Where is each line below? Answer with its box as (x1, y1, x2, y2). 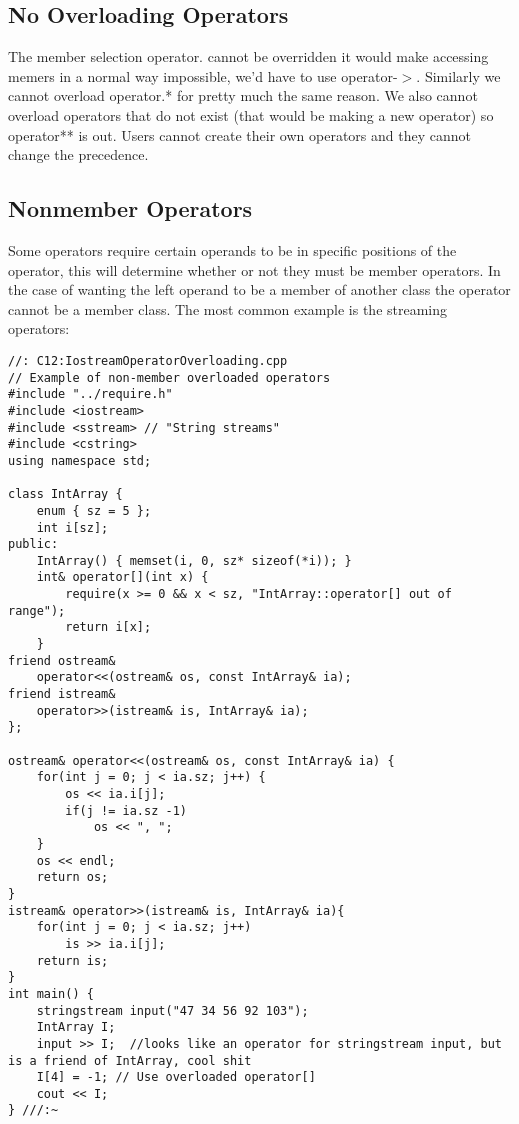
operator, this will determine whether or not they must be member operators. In (8, 259, 501, 280)
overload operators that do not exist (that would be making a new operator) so (8, 104, 494, 125)
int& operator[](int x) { (36, 570, 209, 585)
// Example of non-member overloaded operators (8, 370, 331, 385)
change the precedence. (8, 144, 149, 165)
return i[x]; (65, 620, 152, 635)
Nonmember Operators (8, 193, 253, 224)
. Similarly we (416, 65, 501, 86)
